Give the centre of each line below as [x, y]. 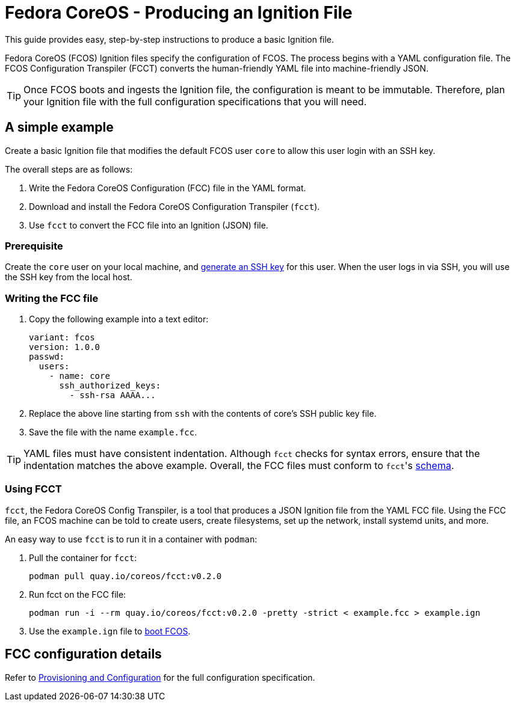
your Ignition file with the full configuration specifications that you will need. [195, 101]
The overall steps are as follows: [69, 169]
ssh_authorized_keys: [110, 386]
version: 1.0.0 [65, 347]
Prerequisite [34, 246]
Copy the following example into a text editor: [119, 319]
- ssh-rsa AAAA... [113, 395]
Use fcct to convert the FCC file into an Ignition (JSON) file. [149, 225]
